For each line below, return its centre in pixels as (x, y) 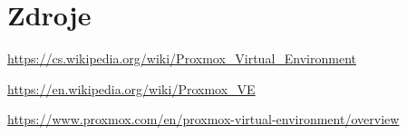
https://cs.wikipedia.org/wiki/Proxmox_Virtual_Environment (182, 58)
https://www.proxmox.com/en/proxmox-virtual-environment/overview (203, 119)
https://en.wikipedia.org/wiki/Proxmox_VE (131, 88)
